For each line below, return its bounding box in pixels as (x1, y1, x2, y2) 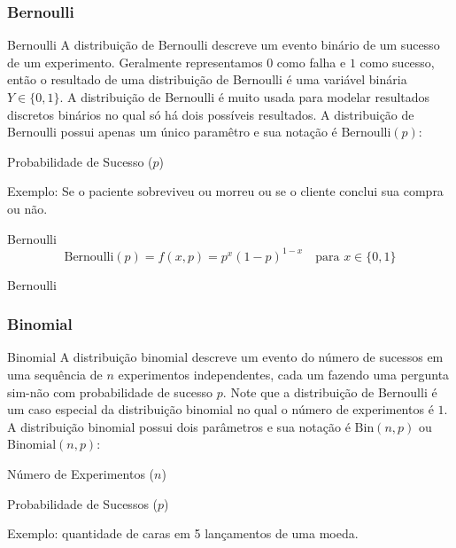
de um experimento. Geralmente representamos (7, 52, 263, 71)
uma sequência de (7, 365, 103, 384)
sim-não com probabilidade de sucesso (7, 382, 213, 401)
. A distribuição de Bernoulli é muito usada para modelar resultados (59, 88, 430, 106)
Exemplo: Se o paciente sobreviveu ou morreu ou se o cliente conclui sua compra (7, 182, 444, 200)
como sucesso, (359, 52, 435, 71)
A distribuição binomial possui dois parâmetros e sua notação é (7, 417, 351, 435)
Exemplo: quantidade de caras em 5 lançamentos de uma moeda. (7, 524, 359, 543)
